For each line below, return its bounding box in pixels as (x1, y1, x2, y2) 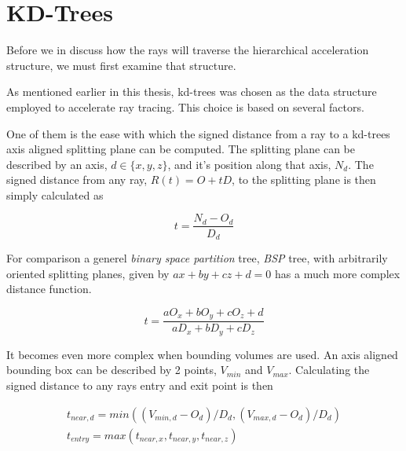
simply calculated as (6, 186, 104, 203)
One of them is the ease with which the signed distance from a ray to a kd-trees (6, 125, 390, 141)
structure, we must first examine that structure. (6, 57, 236, 73)
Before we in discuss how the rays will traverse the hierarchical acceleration (6, 42, 369, 58)
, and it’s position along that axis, (167, 156, 331, 172)
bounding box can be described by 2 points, (6, 361, 217, 378)
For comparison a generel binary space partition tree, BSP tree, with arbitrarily (6, 249, 388, 266)
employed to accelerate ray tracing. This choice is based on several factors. (6, 98, 364, 115)
